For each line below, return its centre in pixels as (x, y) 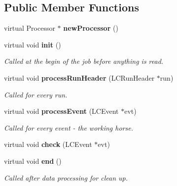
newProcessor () (91, 28)
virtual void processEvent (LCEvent (61, 111)
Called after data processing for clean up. (66, 177)
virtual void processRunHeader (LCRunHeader (79, 77)
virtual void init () (33, 44)
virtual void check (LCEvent (48, 144)
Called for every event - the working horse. (69, 127)
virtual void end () (33, 161)
